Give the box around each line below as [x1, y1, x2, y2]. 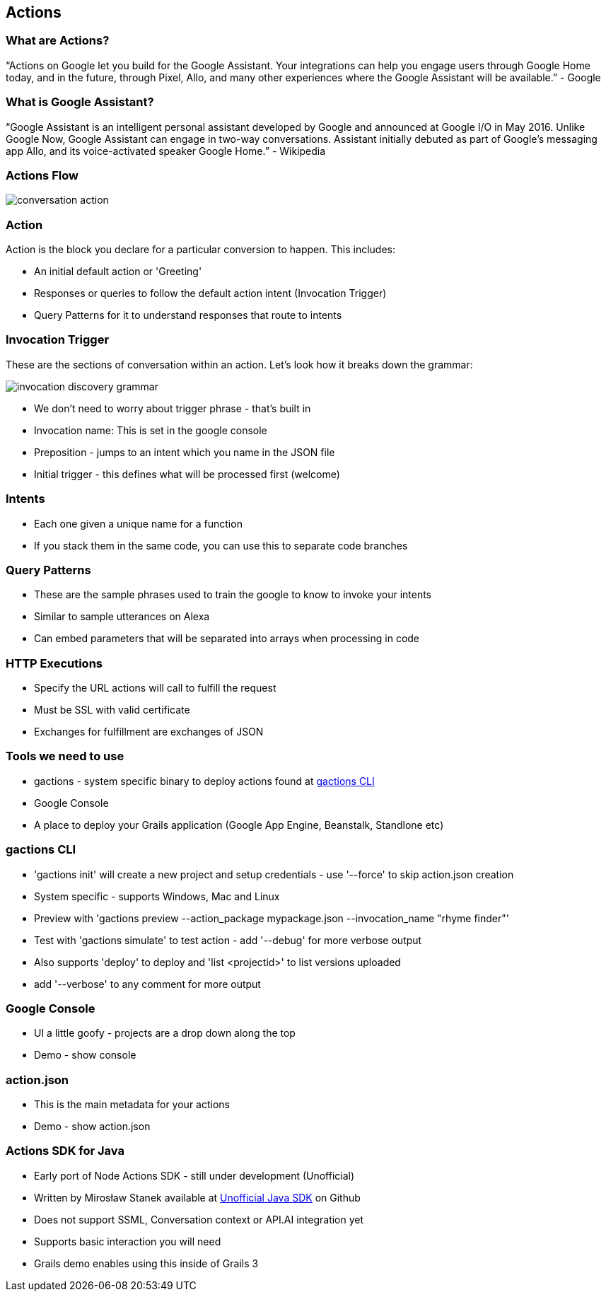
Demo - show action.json [34, 1120, 151, 1133]
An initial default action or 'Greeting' [34, 265, 202, 278]
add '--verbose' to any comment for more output [34, 977, 261, 990]
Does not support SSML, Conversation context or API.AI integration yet [34, 1213, 364, 1226]
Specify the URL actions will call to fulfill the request [34, 682, 276, 694]
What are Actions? [6, 33, 110, 48]
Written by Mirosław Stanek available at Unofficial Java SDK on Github [34, 1191, 361, 1204]
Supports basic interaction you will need [34, 1235, 221, 1247]
